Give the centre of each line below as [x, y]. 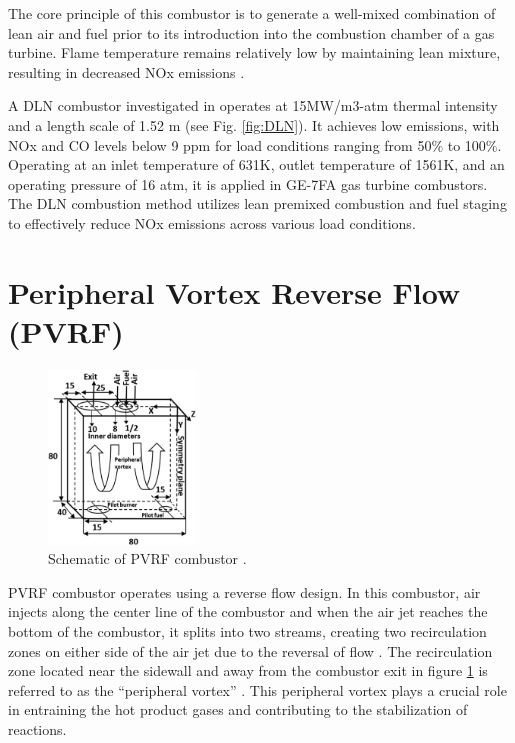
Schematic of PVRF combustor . [147, 558]
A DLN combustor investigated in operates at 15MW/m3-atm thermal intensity [253, 105]
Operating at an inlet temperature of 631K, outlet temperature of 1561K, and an [256, 164]
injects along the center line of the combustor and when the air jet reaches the [248, 611]
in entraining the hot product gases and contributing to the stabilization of [238, 709]
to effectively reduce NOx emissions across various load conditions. [212, 222]
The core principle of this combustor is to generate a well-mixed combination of [252, 13]
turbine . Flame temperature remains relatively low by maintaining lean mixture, [254, 52]
